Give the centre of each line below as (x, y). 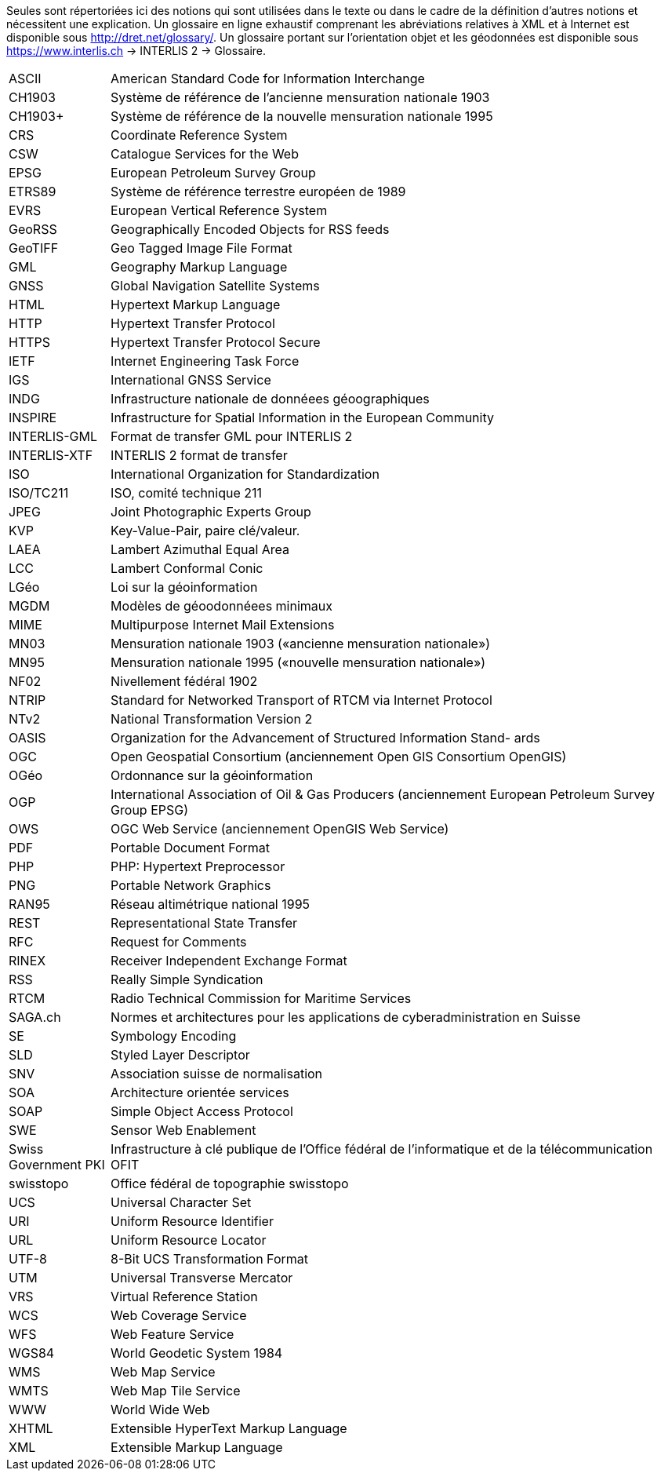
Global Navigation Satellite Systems (215, 286)
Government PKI (57, 1165)
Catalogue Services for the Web (205, 154)
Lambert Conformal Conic (187, 568)
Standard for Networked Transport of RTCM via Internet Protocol (301, 700)
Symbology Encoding (174, 1036)
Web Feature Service (173, 1334)
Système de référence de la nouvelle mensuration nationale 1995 (302, 116)
